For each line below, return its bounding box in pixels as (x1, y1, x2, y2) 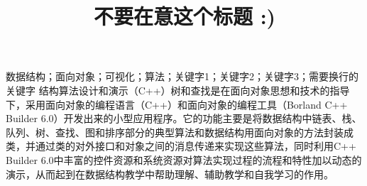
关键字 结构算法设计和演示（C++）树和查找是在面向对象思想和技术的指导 (6, 82, 350, 97)
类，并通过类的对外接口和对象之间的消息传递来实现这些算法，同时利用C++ (6, 138, 356, 153)
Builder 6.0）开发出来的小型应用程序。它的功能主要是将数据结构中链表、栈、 (6, 111, 362, 126)
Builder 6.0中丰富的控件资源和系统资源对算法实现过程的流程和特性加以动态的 (6, 152, 362, 167)
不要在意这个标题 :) (93, 1, 276, 31)
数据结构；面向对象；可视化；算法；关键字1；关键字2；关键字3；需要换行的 (6, 69, 358, 84)
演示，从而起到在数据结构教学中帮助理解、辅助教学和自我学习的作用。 (6, 166, 334, 181)
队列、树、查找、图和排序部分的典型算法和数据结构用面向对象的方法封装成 (6, 124, 354, 139)
